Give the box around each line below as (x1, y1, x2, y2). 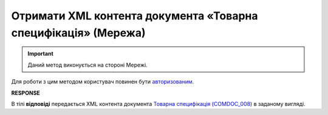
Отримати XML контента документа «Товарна (11, 9, 258, 22)
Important (27, 50, 54, 57)
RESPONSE (11, 89, 41, 96)
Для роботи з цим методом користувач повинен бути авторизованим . (11, 78, 194, 85)
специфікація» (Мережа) (11, 26, 146, 39)
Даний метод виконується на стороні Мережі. (27, 61, 148, 68)
